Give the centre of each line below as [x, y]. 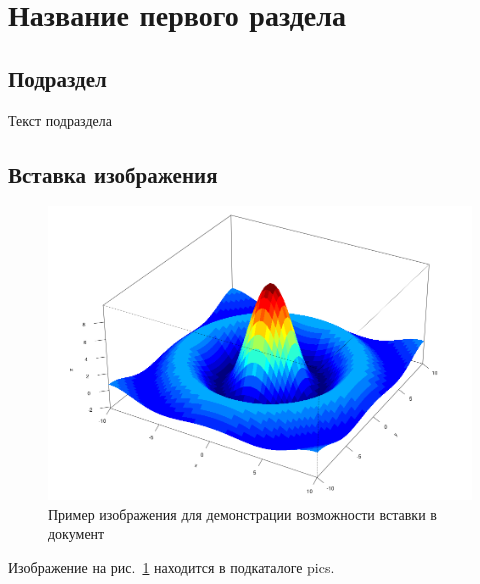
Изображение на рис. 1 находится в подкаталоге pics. [171, 566]
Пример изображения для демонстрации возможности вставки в [242, 513]
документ [76, 533]
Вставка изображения [113, 173]
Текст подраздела [60, 119]
